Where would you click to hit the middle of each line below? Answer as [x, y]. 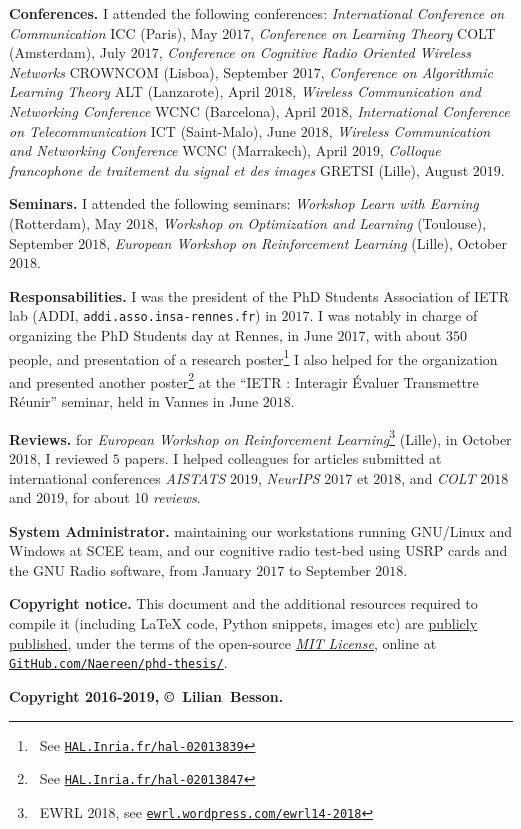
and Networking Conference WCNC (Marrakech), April [178, 150]
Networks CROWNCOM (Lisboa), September [148, 71]
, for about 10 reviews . [132, 497]
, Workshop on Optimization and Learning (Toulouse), [320, 222]
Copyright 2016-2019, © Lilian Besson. [146, 695]
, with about [403, 334]
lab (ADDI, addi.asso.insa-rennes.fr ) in [143, 315]
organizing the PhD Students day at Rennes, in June [171, 334]
